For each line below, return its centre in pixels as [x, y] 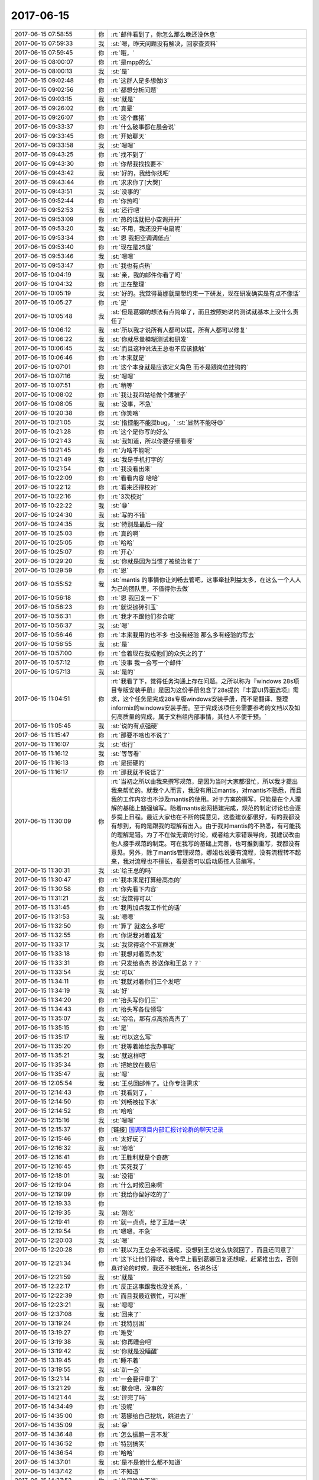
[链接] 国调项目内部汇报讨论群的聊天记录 [167, 1130]
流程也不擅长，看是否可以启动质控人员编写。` [198, 861]
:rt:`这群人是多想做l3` [140, 81]
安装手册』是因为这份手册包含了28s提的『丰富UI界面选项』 [211, 690]
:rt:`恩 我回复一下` [135, 598]
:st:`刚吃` [123, 1212]
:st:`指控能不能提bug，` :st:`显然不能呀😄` [168, 422]
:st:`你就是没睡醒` [135, 1351]
